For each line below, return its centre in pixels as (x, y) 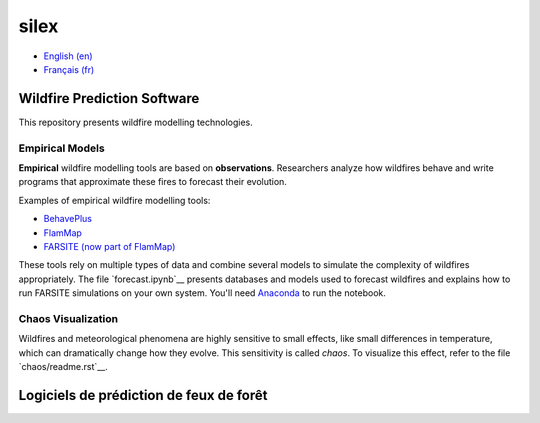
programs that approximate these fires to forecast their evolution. (152, 182)
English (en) (68, 56)
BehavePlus (68, 219)
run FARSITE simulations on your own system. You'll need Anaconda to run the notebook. (202, 293)
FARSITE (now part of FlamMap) (109, 246)
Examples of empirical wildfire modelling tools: (114, 200)
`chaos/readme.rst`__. (63, 367)
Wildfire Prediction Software (109, 98)
